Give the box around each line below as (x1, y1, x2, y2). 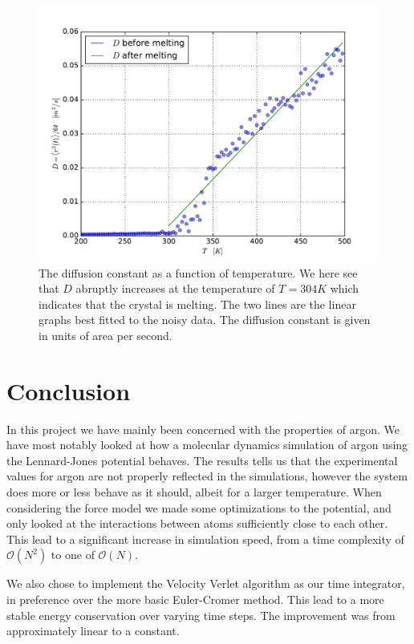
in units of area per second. (39, 326, 172, 343)
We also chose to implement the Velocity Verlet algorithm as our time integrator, (6, 575, 405, 592)
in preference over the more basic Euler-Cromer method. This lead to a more (6, 591, 384, 608)
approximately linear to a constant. (6, 622, 180, 639)
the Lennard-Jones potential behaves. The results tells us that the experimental (6, 452, 398, 468)
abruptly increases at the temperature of (75, 280, 275, 297)
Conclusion (6, 374, 131, 407)
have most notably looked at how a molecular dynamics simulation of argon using (6, 436, 408, 453)
